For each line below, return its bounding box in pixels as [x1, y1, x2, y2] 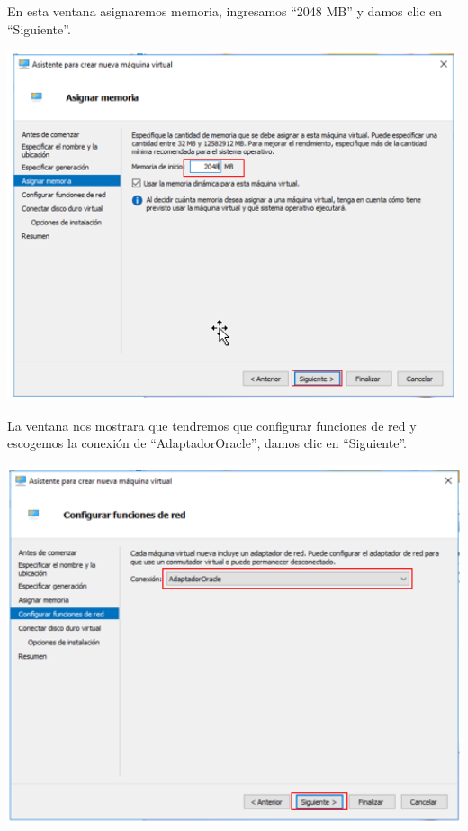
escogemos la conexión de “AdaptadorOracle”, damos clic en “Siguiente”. [7, 434, 407, 452]
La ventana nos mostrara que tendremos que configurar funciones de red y [7, 415, 417, 434]
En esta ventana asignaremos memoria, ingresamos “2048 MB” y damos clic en [7, 2, 443, 20]
